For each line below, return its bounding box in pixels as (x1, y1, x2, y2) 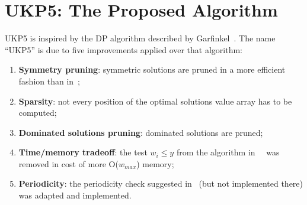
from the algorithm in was (176, 146, 280, 158)
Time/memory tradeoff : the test (18, 146, 148, 158)
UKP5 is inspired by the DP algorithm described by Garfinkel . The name (5, 32, 276, 44)
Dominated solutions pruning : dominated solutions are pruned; (18, 126, 263, 138)
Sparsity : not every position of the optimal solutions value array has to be (18, 95, 292, 107)
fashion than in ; (18, 74, 80, 87)
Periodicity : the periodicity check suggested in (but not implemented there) (18, 177, 303, 190)
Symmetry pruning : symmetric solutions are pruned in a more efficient (18, 63, 286, 76)
